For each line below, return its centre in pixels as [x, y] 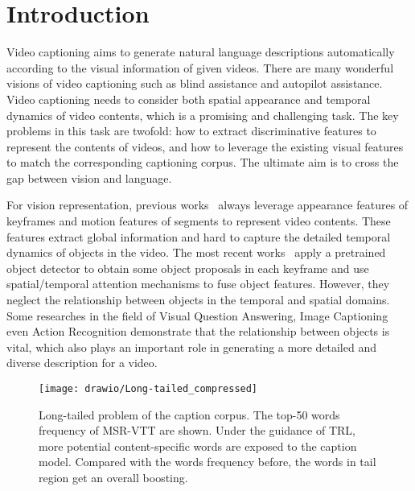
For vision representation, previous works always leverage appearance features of [207, 205]
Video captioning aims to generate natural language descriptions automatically [201, 52]
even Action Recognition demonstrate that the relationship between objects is [198, 331]
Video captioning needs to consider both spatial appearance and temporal [189, 99]
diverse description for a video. [82, 363]
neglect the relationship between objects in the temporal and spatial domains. [198, 300]
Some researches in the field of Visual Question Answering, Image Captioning [197, 315]
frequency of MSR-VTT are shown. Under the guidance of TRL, [197, 430]
